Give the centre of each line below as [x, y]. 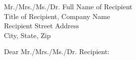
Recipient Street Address [42, 26]
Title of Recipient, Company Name [57, 16]
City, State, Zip [27, 35]
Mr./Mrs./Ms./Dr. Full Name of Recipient [68, 6]
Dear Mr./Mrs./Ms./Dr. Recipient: [57, 51]
